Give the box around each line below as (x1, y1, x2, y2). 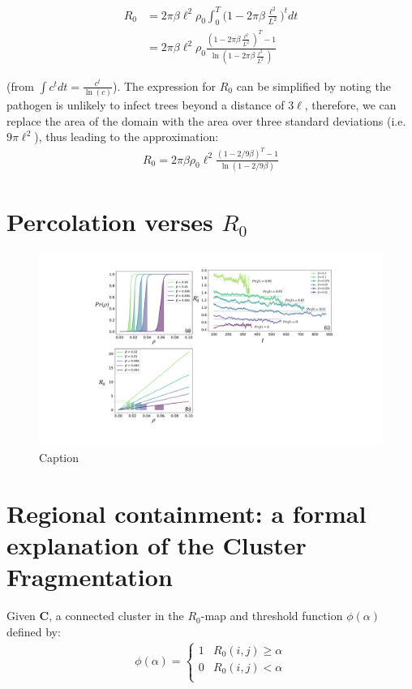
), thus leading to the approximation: (34, 128, 219, 145)
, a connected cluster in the (49, 607, 184, 624)
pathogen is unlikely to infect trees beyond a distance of (6, 96, 285, 113)
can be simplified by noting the (236, 77, 391, 94)
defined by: (6, 623, 61, 640)
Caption (39, 449, 79, 466)
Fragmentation (6, 560, 173, 593)
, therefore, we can (304, 96, 397, 113)
